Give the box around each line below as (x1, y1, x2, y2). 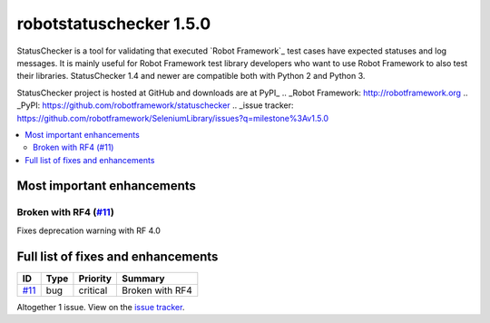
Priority (78, 272, 113, 285)
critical (78, 284, 108, 297)
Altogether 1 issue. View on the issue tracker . (16, 301, 185, 312)
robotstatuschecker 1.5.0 (16, 14, 211, 34)
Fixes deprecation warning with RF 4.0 (16, 225, 161, 236)
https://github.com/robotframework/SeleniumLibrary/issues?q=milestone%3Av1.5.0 (16, 113, 329, 123)
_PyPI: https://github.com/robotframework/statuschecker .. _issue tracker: (16, 100, 294, 111)
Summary (122, 272, 165, 285)
